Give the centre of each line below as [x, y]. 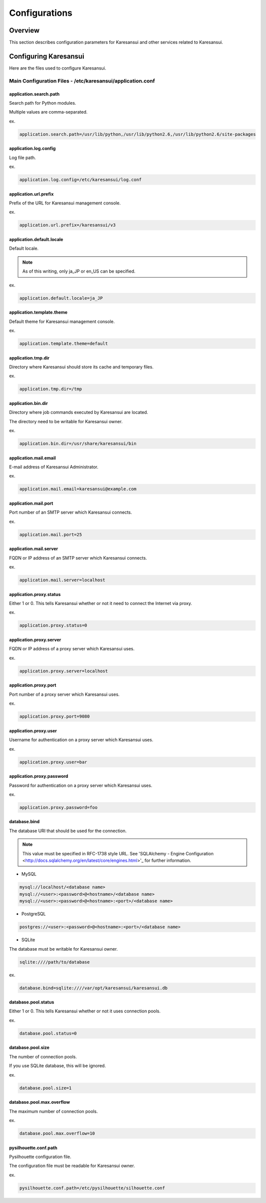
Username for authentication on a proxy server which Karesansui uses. [81, 740]
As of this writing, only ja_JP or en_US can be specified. [79, 271]
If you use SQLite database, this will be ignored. [57, 1066]
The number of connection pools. [43, 1056]
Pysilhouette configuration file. [40, 1157]
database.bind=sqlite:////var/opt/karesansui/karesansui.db [94, 988]
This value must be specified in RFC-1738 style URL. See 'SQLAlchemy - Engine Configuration [118, 853]
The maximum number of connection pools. [53, 1111]
